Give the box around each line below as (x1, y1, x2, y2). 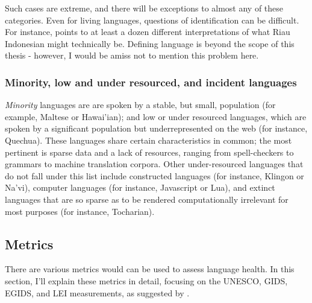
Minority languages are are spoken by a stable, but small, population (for (5, 98, 276, 111)
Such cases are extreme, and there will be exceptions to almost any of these (5, 2, 284, 14)
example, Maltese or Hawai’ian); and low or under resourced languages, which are (5, 110, 307, 123)
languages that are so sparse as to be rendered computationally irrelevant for (5, 193, 289, 205)
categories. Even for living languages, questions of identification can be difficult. (5, 13, 299, 26)
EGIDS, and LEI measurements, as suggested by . (5, 286, 190, 299)
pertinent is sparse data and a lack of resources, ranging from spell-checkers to (5, 145, 294, 158)
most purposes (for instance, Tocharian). (5, 205, 155, 217)
